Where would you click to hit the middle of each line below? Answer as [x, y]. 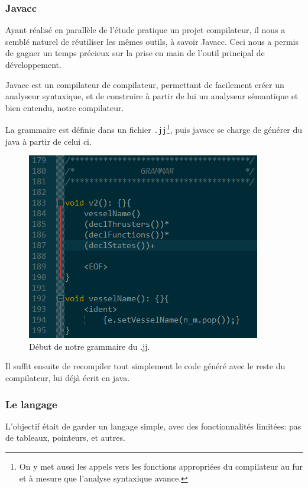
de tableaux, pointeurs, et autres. [65, 437]
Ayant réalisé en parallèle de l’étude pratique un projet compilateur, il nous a [145, 30]
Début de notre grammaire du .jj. [90, 346]
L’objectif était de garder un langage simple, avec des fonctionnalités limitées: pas [153, 426]
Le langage [31, 404]
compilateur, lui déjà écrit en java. [68, 378]
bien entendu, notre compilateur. [65, 107]
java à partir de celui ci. [48, 141]
